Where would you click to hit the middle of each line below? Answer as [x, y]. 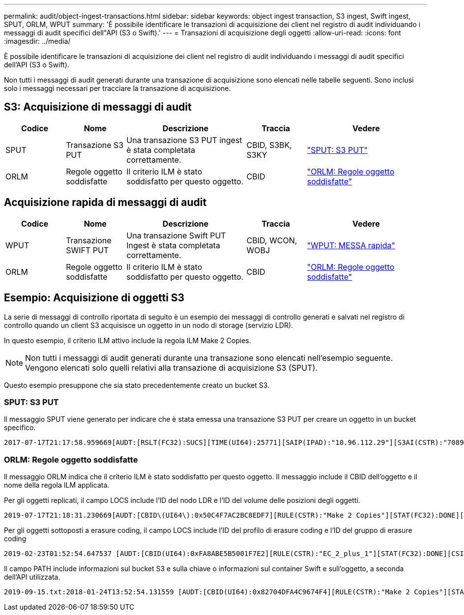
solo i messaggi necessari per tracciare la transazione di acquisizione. [117, 88]
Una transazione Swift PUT [176, 235]
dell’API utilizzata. [32, 577]
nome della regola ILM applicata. [57, 485]
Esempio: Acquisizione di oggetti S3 [94, 298]
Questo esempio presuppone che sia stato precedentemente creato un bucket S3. [137, 385]
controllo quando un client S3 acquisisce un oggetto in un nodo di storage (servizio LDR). [149, 325]
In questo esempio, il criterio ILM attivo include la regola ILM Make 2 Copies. [128, 340]
